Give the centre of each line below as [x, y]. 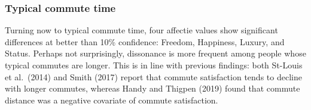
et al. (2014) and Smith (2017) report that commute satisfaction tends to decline [153, 76]
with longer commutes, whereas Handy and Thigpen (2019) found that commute [153, 88]
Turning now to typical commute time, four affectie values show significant [141, 30]
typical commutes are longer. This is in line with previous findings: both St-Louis [154, 65]
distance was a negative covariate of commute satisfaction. [112, 100]
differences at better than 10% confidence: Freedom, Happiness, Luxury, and [145, 41]
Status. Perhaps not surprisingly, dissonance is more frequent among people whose [155, 53]
